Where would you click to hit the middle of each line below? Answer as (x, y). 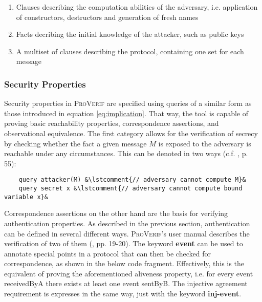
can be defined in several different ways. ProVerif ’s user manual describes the (127, 233)
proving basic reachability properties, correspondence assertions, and (112, 123)
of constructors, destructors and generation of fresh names (107, 17)
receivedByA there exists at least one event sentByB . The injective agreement (126, 283)
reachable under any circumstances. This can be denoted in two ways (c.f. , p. (126, 153)
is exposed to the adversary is (205, 143)
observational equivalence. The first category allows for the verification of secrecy (131, 133)
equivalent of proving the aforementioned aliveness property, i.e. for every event (129, 273)
